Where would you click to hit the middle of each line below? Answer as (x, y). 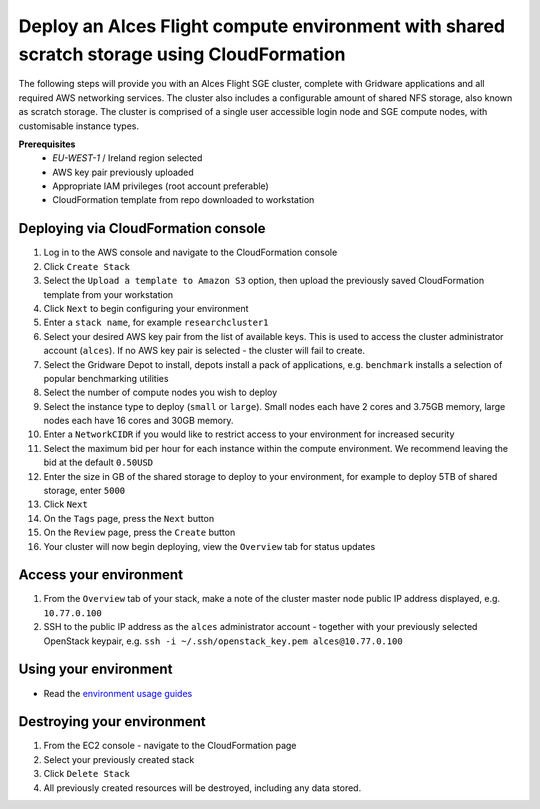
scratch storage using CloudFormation (182, 54)
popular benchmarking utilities (106, 378)
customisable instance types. (79, 126)
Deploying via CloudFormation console (142, 228)
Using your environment (95, 669)
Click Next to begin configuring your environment (146, 308)
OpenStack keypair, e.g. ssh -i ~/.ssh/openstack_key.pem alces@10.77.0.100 (223, 641)
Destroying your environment (112, 721)
